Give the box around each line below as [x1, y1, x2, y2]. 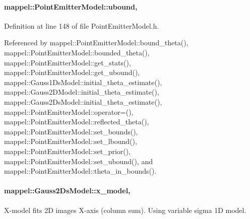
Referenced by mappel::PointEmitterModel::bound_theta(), [4, 37, 189, 48]
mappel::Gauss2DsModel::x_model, [4, 185, 131, 196]
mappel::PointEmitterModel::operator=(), [4, 106, 134, 117]
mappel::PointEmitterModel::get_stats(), [4, 57, 131, 67]
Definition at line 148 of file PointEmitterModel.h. [4, 20, 159, 31]
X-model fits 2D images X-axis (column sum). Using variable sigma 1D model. [4, 204, 246, 215]
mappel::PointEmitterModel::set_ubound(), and [4, 156, 153, 166]
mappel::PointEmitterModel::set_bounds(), [4, 126, 138, 136]
